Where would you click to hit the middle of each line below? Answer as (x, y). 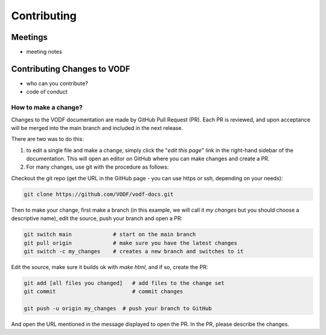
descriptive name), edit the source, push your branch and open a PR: (97, 218)
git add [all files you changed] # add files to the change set (124, 283)
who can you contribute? (57, 83)
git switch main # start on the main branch (110, 235)
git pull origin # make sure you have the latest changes (131, 243)
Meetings (30, 37)
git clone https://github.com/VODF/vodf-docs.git (99, 194)
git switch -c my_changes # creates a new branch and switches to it (134, 251)
